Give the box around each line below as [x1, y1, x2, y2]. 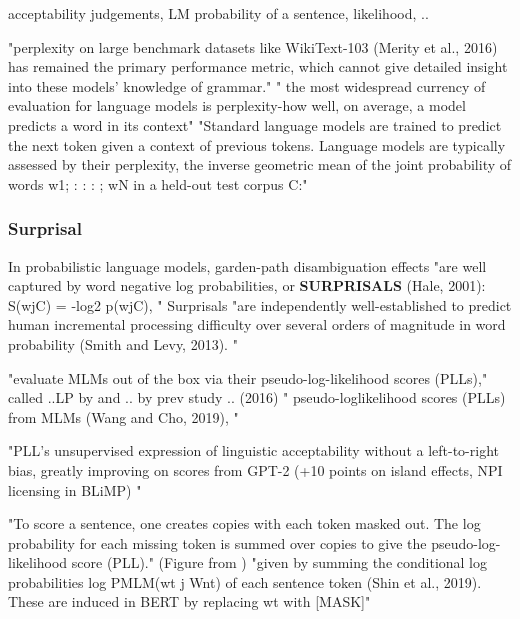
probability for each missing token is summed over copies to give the [8, 532, 427, 553]
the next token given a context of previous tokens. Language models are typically [8, 134, 506, 155]
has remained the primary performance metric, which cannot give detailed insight [8, 56, 508, 77]
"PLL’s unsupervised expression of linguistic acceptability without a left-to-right [8, 440, 499, 461]
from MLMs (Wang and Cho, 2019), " [8, 406, 239, 427]
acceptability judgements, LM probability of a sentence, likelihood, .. [8, 3, 429, 23]
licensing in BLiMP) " [8, 479, 142, 500]
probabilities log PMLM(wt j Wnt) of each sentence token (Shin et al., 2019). [8, 571, 482, 592]
